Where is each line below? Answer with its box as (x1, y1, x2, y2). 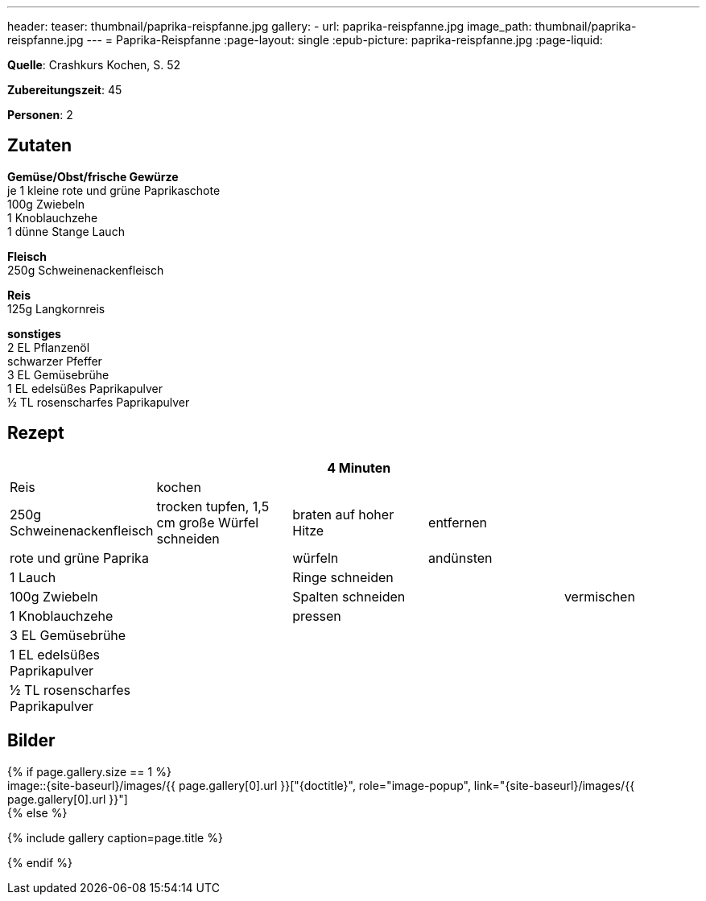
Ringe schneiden (292, 568, 394, 585)
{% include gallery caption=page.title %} (7, 830, 223, 845)
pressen (292, 607, 341, 624)
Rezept (7, 423, 64, 444)
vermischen (564, 588, 635, 605)
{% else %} (7, 805, 68, 820)
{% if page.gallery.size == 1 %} (7, 764, 171, 779)
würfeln (292, 549, 339, 566)
